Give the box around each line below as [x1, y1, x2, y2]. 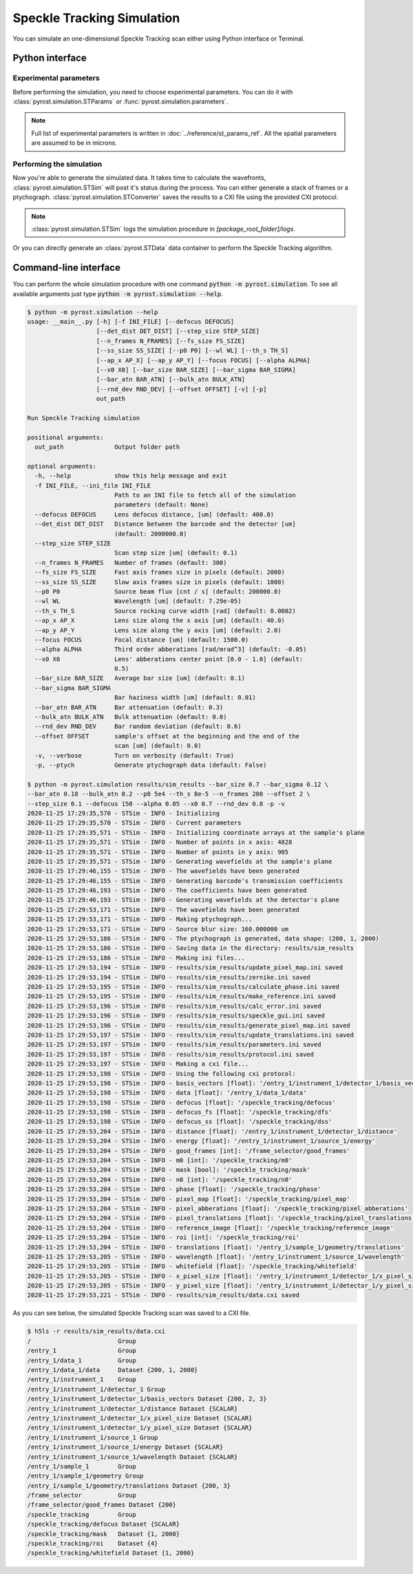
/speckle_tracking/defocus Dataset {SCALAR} [27, 1520, 180, 1529]
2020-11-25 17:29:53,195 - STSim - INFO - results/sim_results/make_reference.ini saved [27, 993, 337, 1000]
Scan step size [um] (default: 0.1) [114, 549, 238, 557]
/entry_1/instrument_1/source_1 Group [27, 1433, 158, 1441]
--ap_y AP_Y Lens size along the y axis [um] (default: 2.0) [34, 626, 282, 634]
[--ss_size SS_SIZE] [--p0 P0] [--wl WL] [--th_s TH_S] [96, 346, 289, 355]
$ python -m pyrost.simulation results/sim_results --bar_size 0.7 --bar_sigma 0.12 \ [27, 780, 329, 788]
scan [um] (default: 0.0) [114, 742, 202, 750]
